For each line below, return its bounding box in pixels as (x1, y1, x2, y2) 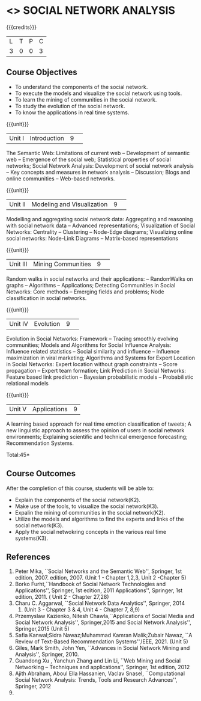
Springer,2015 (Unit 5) (14, 625, 70, 632)
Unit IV (9, 319, 29, 328)
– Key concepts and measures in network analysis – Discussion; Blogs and (6, 168, 190, 176)
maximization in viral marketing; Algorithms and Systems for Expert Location (6, 354, 195, 361)
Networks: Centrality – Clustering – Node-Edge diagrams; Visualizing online (6, 228, 193, 235)
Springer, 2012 (14, 683, 52, 690)
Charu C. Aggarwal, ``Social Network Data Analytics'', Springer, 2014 (14, 599, 185, 607)
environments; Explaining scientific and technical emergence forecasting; (6, 433, 188, 440)
